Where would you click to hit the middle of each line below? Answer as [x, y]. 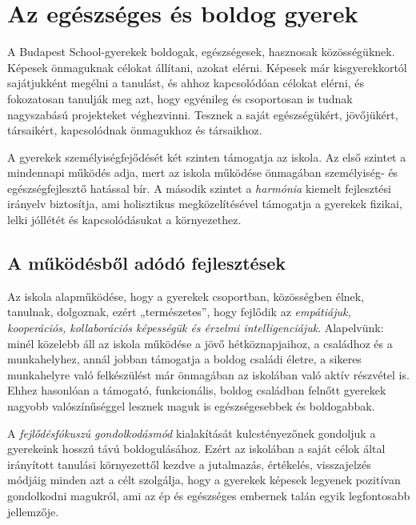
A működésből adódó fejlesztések [146, 263]
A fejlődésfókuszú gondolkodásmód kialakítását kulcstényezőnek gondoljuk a [192, 433]
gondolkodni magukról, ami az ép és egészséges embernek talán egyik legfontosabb [209, 495]
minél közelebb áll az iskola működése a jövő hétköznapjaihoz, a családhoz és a [200, 343]
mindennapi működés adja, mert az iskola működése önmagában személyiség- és [203, 172]
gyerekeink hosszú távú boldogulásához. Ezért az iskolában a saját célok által [196, 449]
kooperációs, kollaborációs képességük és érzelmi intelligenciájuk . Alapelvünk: [196, 328]
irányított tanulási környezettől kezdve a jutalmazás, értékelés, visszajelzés [189, 464]
